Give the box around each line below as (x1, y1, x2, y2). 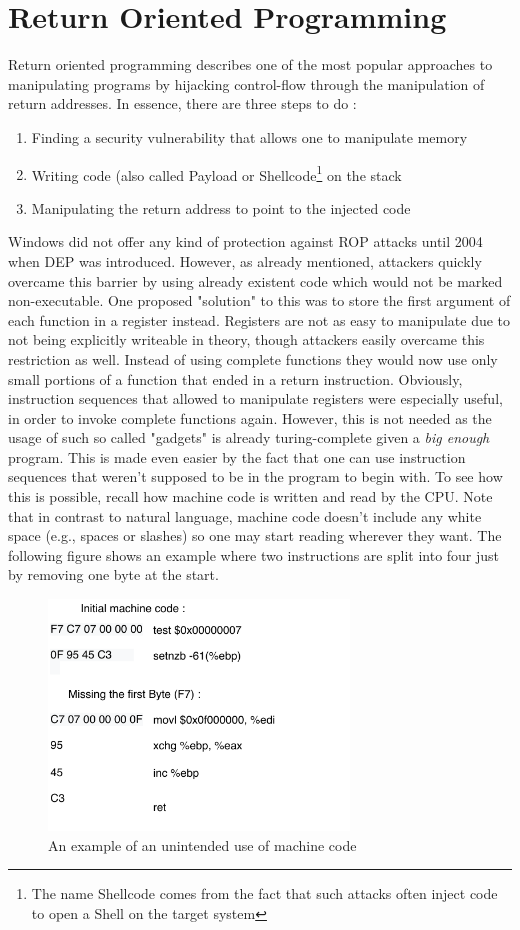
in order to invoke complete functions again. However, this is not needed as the (8, 407, 492, 428)
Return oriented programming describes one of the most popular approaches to (8, 54, 493, 75)
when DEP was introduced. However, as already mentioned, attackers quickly (8, 250, 482, 271)
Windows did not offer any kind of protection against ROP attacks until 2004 (8, 231, 483, 252)
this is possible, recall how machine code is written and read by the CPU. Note (8, 486, 493, 507)
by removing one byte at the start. (8, 564, 219, 585)
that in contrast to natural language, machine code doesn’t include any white (8, 505, 482, 526)
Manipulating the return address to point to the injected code (31, 197, 411, 218)
